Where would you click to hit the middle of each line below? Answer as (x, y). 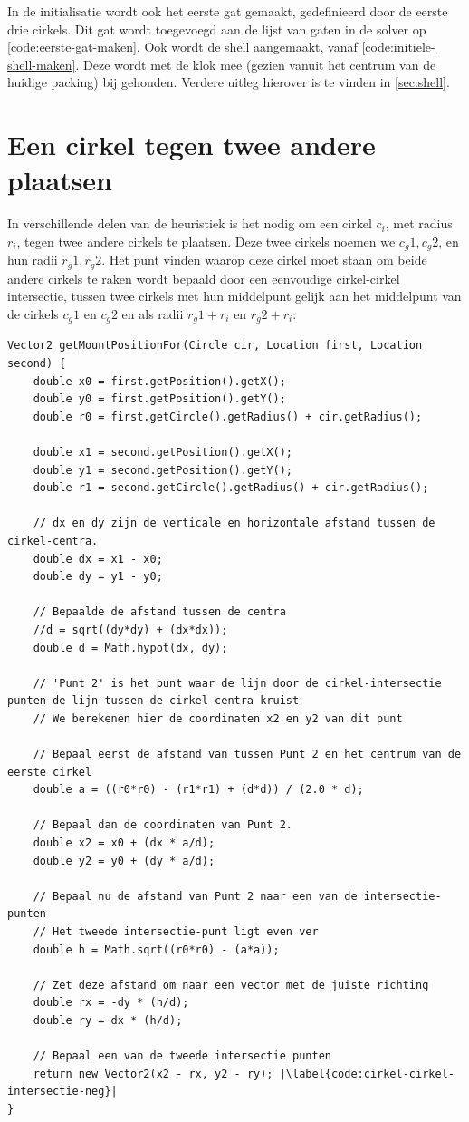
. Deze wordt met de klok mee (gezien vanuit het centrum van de (256, 64)
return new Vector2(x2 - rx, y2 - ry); (153, 1074)
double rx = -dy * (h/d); (111, 1003)
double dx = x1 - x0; (98, 559)
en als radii (153, 313)
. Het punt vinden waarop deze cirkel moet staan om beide (264, 260)
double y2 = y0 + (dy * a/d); (124, 861)
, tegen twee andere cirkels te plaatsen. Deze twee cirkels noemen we (206, 241)
